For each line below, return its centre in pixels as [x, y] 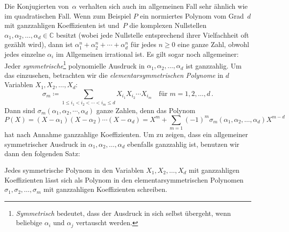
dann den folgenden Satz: [42, 153]
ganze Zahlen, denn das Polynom [146, 110]
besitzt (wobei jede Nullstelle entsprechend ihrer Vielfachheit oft [153, 35]
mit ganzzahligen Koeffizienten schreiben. [105, 189]
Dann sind [20, 110]
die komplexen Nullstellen [168, 25]
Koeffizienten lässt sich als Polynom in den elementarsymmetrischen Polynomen [124, 179]
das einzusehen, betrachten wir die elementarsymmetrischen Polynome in [114, 75]
